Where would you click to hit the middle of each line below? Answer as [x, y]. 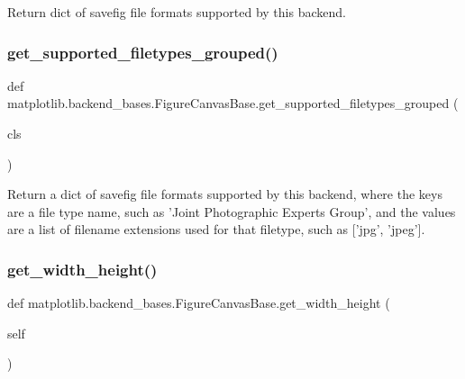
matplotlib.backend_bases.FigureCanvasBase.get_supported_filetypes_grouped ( [233, 103]
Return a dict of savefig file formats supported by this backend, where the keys [225, 194]
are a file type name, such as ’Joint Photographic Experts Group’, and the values [232, 211]
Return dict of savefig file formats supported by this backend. [177, 12]
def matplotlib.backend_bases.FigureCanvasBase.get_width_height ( [199, 303]
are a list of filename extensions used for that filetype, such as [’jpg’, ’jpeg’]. [216, 229]
